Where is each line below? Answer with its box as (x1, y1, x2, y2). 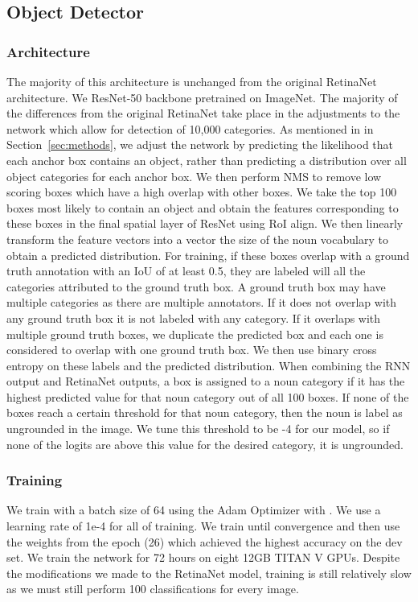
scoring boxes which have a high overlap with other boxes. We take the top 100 (6, 183, 397, 200)
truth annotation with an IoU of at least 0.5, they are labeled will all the (6, 262, 366, 279)
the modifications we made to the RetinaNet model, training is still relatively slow (6, 564, 412, 581)
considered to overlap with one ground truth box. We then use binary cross (6, 341, 377, 358)
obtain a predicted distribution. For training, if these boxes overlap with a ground (6, 246, 410, 263)
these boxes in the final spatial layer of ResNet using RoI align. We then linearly (6, 215, 404, 232)
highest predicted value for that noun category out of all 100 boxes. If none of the (6, 388, 409, 405)
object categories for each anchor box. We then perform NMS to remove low (6, 167, 382, 184)
